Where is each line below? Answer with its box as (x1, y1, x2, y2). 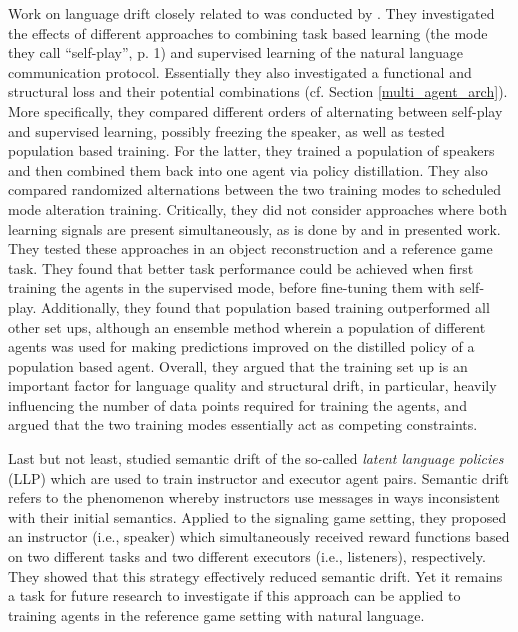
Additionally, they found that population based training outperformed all (41, 296, 490, 317)
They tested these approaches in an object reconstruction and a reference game (8, 238, 493, 259)
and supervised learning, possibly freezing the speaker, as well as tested (8, 120, 445, 141)
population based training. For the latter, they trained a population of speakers (8, 140, 495, 161)
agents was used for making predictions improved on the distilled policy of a (8, 336, 475, 357)
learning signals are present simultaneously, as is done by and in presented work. (8, 218, 501, 239)
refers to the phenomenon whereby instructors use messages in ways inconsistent (8, 487, 501, 508)
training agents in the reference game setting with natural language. (8, 604, 425, 625)
